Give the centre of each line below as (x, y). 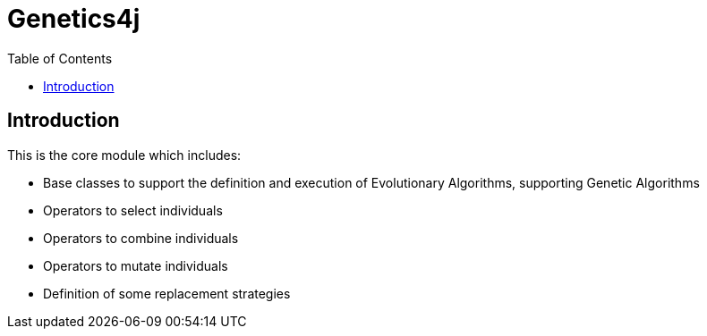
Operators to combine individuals (141, 238)
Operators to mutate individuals (136, 265)
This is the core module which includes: (124, 155)
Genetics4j (74, 19)
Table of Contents (60, 58)
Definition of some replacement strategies (167, 293)
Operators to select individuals (133, 210)
